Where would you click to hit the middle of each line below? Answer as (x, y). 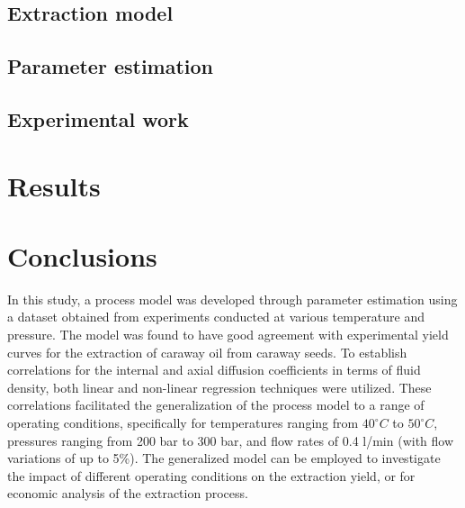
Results (54, 185)
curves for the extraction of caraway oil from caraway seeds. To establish (207, 352)
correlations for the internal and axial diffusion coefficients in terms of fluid (214, 370)
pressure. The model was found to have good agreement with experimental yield (228, 335)
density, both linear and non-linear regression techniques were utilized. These (219, 387)
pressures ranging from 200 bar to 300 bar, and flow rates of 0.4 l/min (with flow (231, 440)
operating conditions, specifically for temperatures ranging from (183, 422)
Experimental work (98, 118)
